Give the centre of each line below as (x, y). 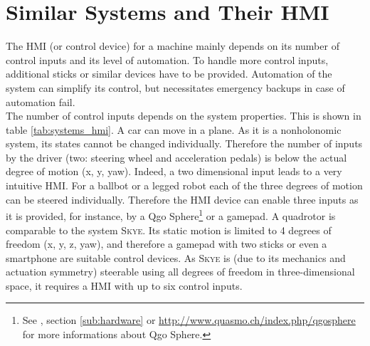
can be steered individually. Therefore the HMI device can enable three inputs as (182, 199)
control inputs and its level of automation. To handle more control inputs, (167, 59)
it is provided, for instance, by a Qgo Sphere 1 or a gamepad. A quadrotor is (171, 215)
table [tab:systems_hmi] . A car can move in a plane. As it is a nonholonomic (174, 129)
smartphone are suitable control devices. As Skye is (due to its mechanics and (176, 257)
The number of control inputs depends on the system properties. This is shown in (184, 116)
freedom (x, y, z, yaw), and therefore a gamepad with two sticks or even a (166, 244)
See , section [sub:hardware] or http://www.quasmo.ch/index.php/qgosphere (189, 320)
